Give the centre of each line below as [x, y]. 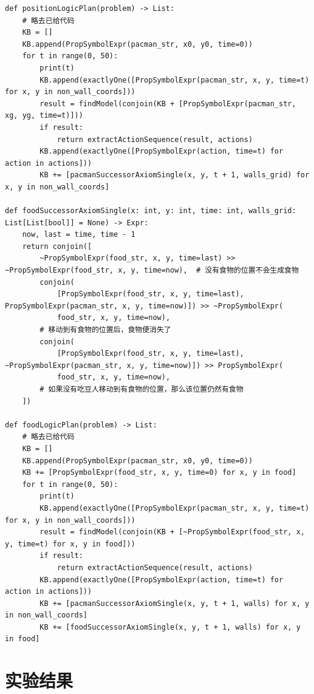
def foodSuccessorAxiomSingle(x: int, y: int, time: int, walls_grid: [151, 211]
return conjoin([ [57, 246]
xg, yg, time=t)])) [44, 116]
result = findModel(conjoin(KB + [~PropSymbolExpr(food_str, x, [172, 532]
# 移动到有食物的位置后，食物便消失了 [105, 330]
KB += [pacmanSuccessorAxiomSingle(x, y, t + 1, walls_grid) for [175, 175]
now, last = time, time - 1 [79, 235]
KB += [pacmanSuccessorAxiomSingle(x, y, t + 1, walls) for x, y [175, 603]
